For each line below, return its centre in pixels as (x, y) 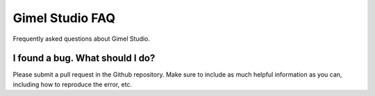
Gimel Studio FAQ (64, 18)
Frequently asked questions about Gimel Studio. (82, 39)
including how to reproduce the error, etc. (72, 84)
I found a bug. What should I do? (84, 58)
